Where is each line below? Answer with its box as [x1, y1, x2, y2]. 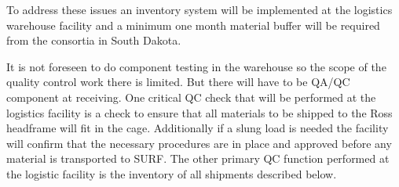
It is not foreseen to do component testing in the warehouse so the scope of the [6, 58, 386, 74]
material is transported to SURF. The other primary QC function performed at [6, 150, 390, 167]
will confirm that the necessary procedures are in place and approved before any [6, 135, 392, 151]
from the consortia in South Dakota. [6, 32, 181, 49]
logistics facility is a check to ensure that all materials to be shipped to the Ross [6, 104, 393, 120]
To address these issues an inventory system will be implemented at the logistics [6, 2, 393, 17]
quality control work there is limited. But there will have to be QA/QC [6, 74, 350, 90]
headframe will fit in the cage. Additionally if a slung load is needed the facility [6, 120, 389, 136]
